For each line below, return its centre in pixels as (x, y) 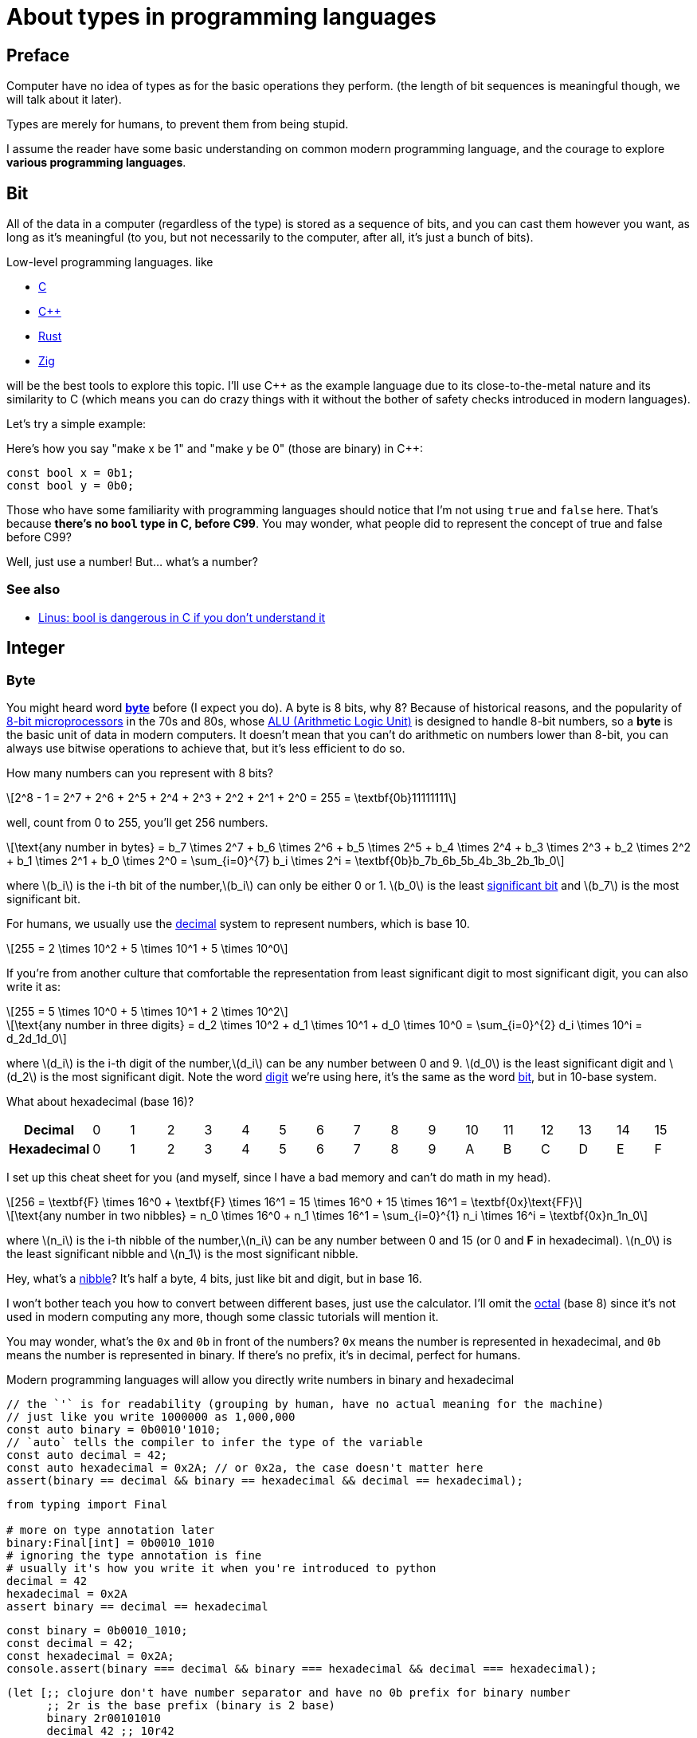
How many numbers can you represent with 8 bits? (140, 773)
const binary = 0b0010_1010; (97, 1630)
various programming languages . (96, 163)
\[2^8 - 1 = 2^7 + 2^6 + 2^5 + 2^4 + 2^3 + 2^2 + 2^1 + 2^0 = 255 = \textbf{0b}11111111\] (231, 797)
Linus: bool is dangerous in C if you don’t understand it (182, 617)
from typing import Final (87, 1504)
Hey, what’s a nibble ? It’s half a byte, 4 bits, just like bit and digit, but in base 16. (214, 1278)
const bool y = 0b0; (70, 486)
